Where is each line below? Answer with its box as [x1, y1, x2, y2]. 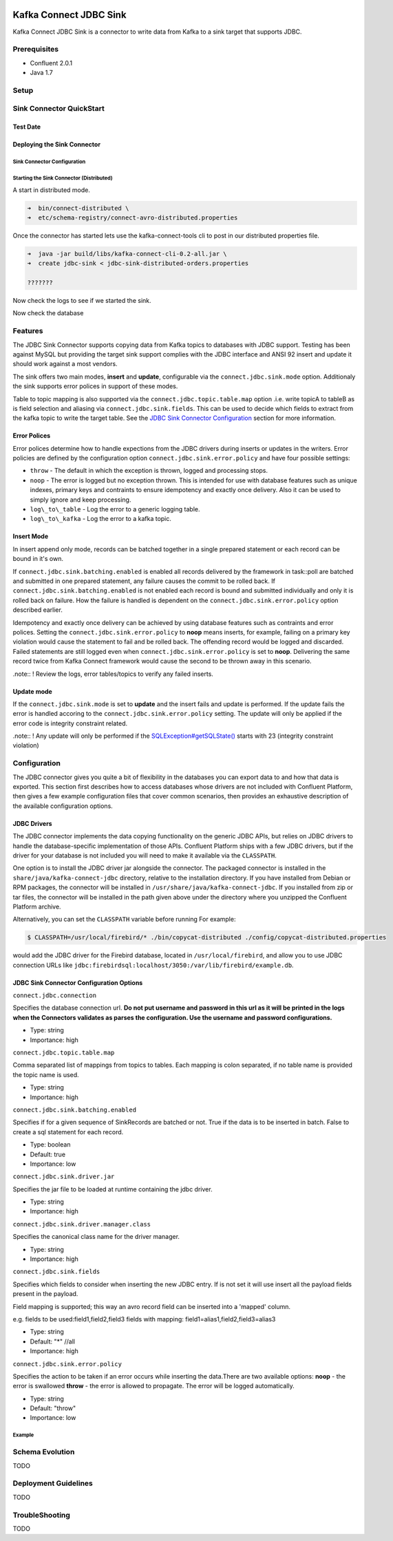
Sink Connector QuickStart [12, 104, 105, 114]
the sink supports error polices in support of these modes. [12, 382, 178, 390]
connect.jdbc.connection [12, 992, 96, 999]
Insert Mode [12, 532, 49, 540]
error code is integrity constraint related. [12, 719, 127, 727]
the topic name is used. [12, 1070, 79, 1078]
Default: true [30, 1150, 65, 1158]
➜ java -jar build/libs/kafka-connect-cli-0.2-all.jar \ [27, 250, 227, 257]
